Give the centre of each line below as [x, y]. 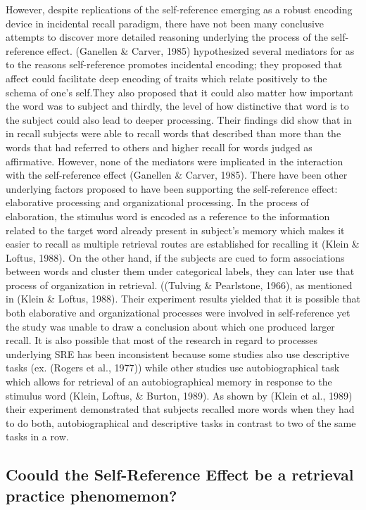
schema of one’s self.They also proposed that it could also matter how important [179, 92]
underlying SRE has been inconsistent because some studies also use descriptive [178, 353]
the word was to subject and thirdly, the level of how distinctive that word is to [177, 106]
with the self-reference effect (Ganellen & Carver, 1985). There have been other [177, 175]
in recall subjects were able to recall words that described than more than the [173, 133]
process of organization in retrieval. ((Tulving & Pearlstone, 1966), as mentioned [179, 285]
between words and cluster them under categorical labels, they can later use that [180, 271]
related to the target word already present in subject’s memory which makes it [175, 230]
